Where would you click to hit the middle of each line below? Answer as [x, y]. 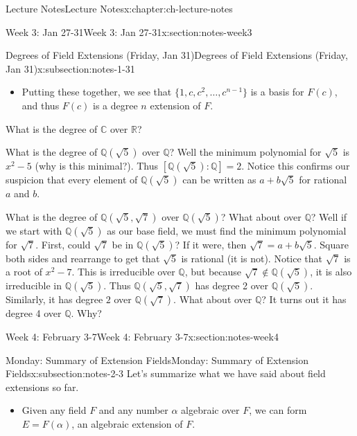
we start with [34, 230]
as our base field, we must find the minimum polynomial [227, 230]
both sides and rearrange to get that [83, 258]
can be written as [219, 180]
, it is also [331, 272]
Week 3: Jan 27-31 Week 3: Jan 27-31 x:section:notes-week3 [129, 31]
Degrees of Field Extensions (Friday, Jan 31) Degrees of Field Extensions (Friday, [177, 55]
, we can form [278, 410]
